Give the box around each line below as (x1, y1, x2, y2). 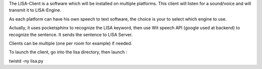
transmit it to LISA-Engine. (9, 7, 62, 13)
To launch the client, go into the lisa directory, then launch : (9, 49, 128, 55)
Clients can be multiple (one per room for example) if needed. (9, 40, 132, 46)
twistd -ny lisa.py (9, 58, 44, 64)
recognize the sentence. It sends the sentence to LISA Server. (9, 32, 133, 37)
